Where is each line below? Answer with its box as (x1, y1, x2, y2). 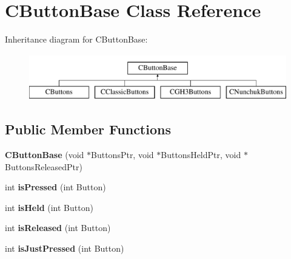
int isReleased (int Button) (5, 221, 111, 234)
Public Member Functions (5, 120, 171, 139)
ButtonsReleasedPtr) (5, 160, 82, 173)
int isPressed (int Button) (5, 181, 106, 193)
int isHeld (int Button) (5, 201, 93, 213)
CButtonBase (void (5, 148, 84, 161)
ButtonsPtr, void (91, 148, 154, 161)
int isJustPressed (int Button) (5, 242, 124, 255)
